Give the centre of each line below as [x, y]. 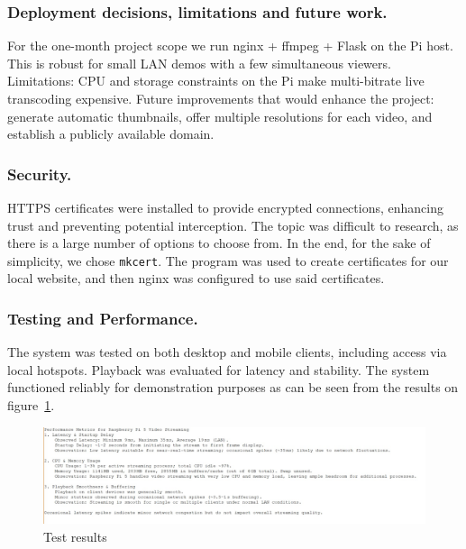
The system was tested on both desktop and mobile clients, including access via [227, 352]
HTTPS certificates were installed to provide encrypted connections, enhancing [225, 207]
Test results [75, 536]
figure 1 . [31, 405]
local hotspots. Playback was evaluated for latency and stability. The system [219, 369]
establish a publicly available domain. [111, 134]
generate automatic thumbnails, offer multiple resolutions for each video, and [220, 116]
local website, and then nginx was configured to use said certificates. [196, 278]
